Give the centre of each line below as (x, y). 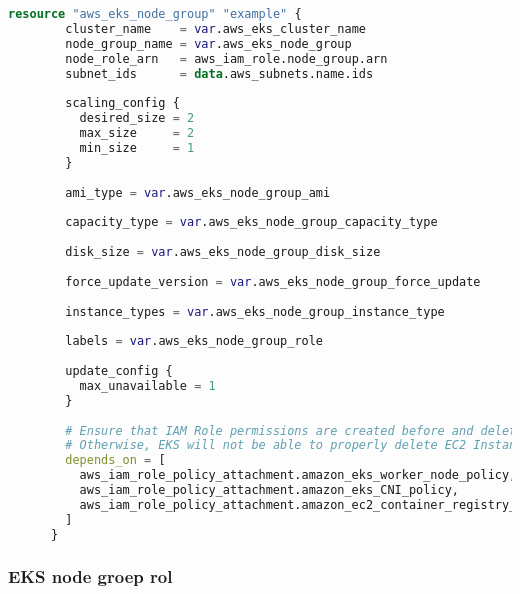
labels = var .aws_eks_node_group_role (194, 341)
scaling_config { (122, 103)
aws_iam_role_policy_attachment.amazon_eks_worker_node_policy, (298, 475)
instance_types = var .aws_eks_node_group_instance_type (255, 311)
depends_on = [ (115, 460)
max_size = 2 (137, 133)
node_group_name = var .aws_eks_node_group (208, 43)
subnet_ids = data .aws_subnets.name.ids (219, 73)
